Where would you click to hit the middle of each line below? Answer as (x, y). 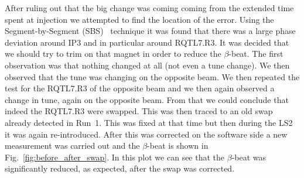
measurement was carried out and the (72, 146)
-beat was (249, 157)
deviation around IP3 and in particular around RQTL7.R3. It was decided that (147, 42)
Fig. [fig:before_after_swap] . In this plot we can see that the (115, 157)
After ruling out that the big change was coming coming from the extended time (149, 8)
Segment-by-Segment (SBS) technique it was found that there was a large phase (150, 31)
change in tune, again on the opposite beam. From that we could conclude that (147, 99)
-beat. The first (256, 54)
